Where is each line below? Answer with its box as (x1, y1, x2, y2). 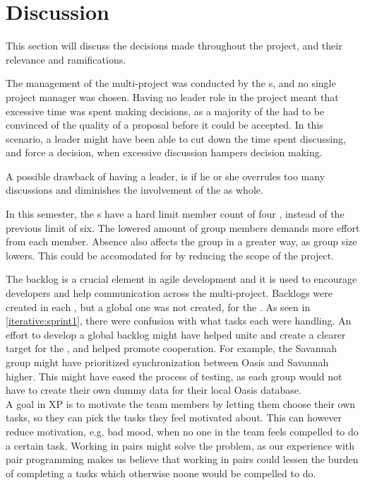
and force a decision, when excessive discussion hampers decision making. (6, 145, 323, 160)
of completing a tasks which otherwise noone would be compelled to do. (6, 465, 316, 480)
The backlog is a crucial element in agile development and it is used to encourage (6, 271, 357, 286)
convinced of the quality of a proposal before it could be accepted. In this (6, 117, 323, 132)
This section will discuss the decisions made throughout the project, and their (6, 38, 342, 53)
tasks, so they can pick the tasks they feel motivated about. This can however (6, 410, 342, 425)
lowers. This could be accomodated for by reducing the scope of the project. (6, 247, 335, 262)
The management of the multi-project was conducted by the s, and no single (6, 76, 336, 90)
